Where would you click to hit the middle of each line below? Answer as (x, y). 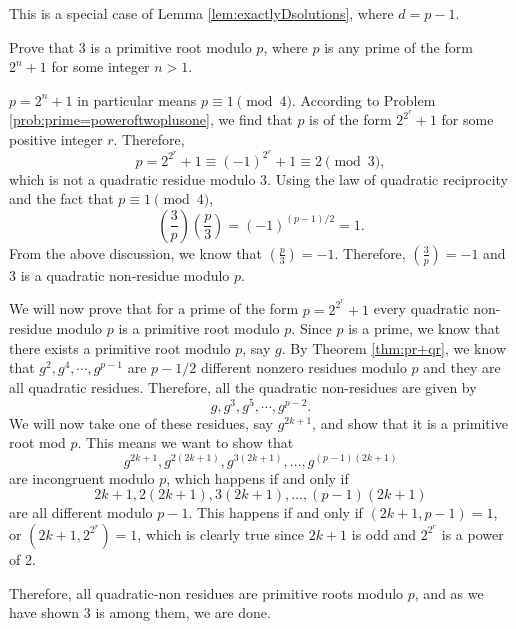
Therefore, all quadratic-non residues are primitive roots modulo (206, 592)
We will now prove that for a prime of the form (154, 308)
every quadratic (421, 308)
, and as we (449, 592)
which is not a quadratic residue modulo (132, 178)
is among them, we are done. (183, 612)
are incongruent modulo (82, 477)
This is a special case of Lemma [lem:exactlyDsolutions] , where (201, 13)
